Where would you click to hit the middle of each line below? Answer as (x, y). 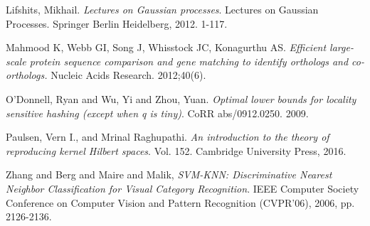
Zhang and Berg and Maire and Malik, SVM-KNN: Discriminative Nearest (169, 174)
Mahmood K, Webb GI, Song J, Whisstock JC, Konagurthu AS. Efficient (166, 47)
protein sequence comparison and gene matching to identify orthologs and (189, 61)
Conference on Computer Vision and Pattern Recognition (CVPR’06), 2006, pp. (180, 202)
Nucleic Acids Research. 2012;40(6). (128, 75)
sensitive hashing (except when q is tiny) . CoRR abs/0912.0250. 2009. (157, 113)
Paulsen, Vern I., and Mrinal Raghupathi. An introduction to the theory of (168, 137)
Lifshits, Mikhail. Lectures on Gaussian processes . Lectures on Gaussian (162, 9)
